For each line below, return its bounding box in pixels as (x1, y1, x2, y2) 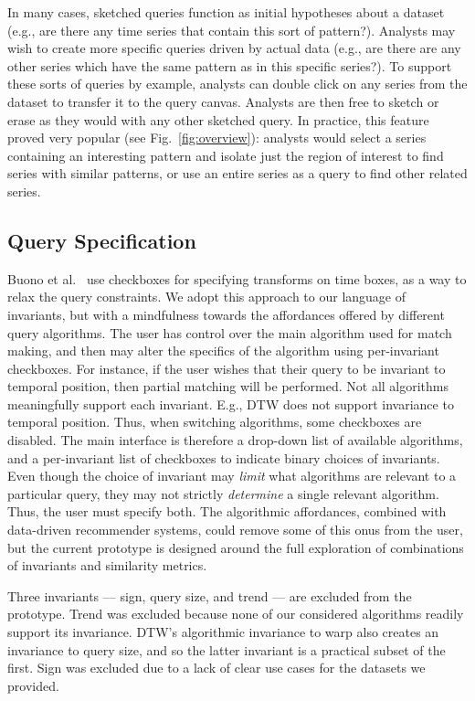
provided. (7, 675, 59, 695)
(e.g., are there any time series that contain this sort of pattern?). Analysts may (7, 20, 456, 39)
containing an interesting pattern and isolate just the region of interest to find (7, 145, 444, 165)
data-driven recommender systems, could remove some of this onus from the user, (7, 520, 463, 539)
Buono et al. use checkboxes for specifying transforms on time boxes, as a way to (7, 269, 467, 288)
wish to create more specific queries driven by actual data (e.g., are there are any (7, 38, 461, 58)
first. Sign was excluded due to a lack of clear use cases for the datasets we (7, 658, 426, 677)
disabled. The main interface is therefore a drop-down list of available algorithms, (7, 430, 463, 450)
